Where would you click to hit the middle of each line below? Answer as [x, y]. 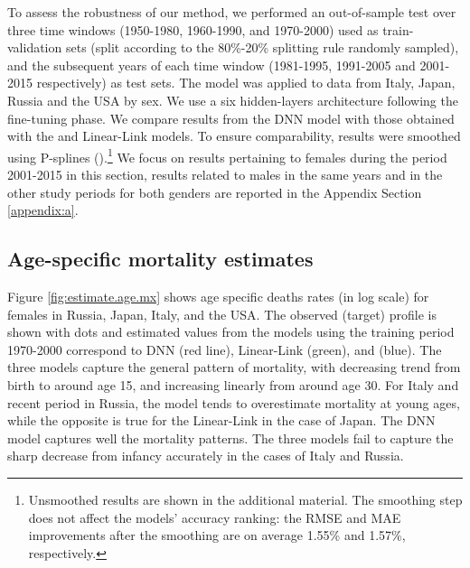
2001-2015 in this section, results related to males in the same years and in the [225, 174]
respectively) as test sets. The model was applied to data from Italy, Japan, [246, 83]
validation [35, 47]
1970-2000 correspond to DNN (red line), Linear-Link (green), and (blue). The [225, 349]
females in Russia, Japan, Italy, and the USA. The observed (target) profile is [222, 314]
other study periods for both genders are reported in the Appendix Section [215, 192]
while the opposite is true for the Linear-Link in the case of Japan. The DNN [221, 420]
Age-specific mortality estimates [160, 259]
